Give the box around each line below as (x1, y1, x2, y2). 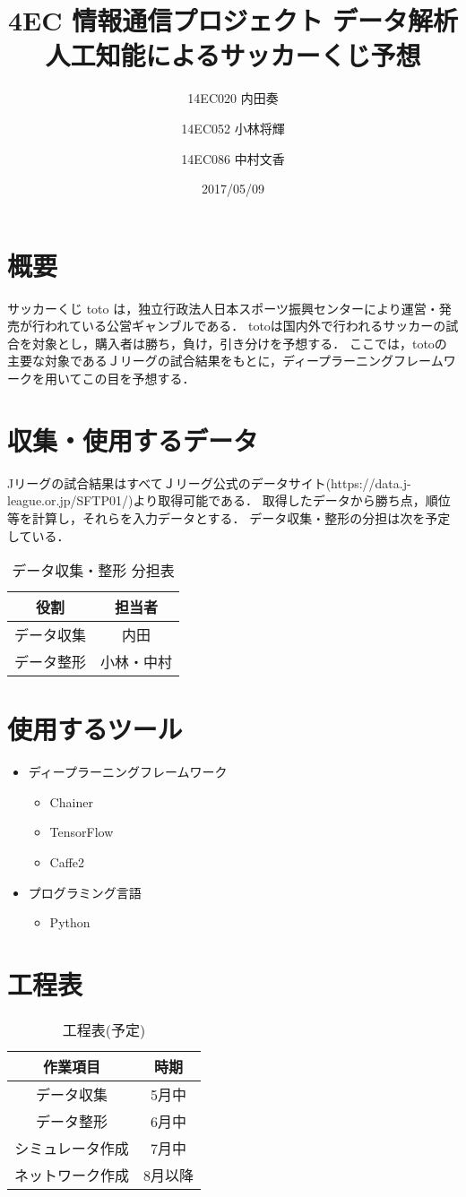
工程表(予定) (62, 1019, 146, 1040)
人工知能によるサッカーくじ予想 (45, 37, 421, 73)
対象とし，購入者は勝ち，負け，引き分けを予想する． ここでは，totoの (31, 333, 447, 352)
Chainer (49, 792, 93, 811)
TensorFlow (49, 822, 114, 841)
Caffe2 (49, 853, 85, 871)
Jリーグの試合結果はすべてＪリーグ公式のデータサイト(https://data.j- (7, 473, 411, 492)
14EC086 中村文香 (181, 149, 285, 168)
